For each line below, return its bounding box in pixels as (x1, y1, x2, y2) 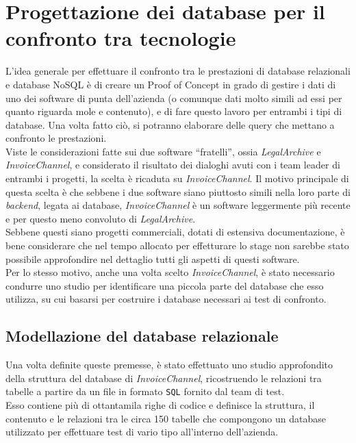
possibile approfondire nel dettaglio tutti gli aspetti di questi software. (5, 251, 300, 266)
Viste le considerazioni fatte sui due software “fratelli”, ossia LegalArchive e (5, 144, 321, 158)
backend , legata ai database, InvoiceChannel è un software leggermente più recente (5, 198, 351, 212)
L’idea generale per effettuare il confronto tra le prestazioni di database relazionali (5, 64, 351, 78)
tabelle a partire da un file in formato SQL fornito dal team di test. (5, 384, 285, 398)
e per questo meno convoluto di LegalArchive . (5, 211, 196, 225)
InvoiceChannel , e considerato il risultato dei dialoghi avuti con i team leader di (5, 157, 340, 172)
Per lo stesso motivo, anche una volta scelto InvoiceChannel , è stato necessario (5, 265, 335, 279)
